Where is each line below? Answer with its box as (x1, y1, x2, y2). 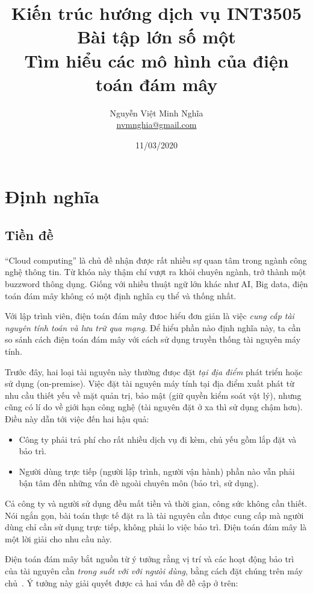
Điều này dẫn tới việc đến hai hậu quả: (5, 412, 149, 425)
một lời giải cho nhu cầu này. (5, 532, 112, 545)
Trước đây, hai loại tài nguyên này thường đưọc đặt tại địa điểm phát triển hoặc (5, 365, 303, 378)
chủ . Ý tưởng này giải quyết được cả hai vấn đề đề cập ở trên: (5, 576, 238, 589)
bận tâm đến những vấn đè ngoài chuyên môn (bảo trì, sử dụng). (19, 477, 259, 489)
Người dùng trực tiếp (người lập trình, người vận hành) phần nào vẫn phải (19, 465, 295, 477)
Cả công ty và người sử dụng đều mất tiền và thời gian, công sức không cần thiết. (5, 496, 308, 509)
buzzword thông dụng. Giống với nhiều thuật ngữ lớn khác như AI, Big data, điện (5, 277, 308, 290)
